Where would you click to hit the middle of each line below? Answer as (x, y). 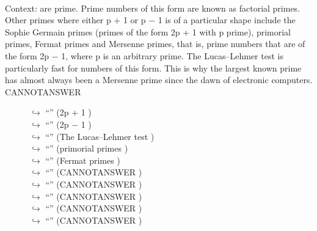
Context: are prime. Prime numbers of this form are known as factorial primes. (153, 8)
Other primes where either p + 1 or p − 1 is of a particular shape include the (150, 20)
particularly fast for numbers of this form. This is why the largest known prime (153, 68)
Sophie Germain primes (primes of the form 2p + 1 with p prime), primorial (148, 31)
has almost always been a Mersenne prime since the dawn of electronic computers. (159, 80)
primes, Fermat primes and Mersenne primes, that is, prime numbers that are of (155, 44)
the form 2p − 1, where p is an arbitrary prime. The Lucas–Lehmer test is (144, 55)
